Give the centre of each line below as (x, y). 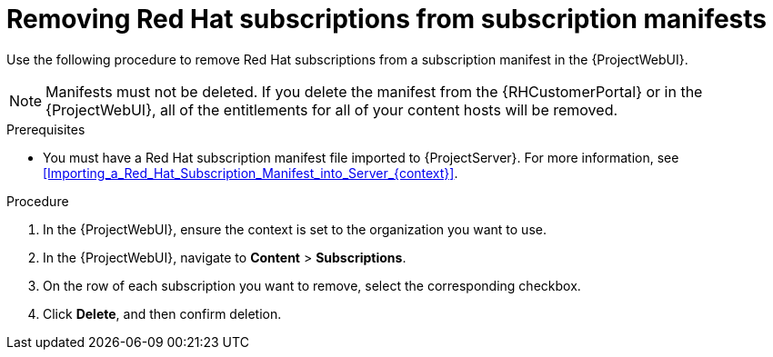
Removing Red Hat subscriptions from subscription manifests (387, 19)
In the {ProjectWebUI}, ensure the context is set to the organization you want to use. (295, 229)
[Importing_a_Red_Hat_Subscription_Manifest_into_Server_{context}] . (251, 173)
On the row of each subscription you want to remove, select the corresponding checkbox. (312, 285)
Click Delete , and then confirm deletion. (162, 313)
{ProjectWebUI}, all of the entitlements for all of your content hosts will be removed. (332, 109)
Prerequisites (46, 129)
